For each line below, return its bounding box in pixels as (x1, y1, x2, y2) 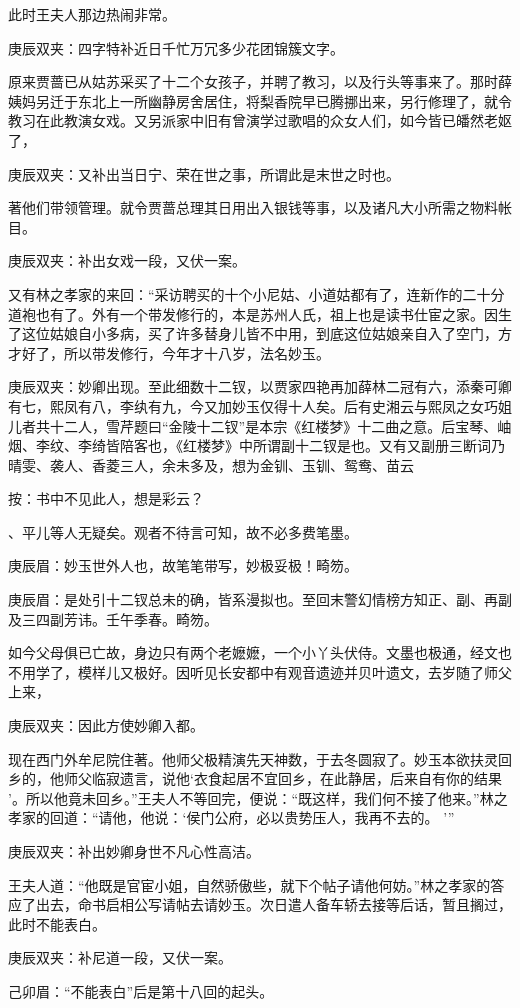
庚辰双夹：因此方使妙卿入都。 (8, 715, 204, 736)
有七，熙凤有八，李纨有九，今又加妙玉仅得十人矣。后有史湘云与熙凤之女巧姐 (8, 395, 512, 416)
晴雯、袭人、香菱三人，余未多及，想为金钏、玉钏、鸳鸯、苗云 (8, 454, 414, 475)
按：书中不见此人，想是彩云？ (8, 488, 204, 509)
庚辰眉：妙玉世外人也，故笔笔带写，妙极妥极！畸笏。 (8, 555, 358, 576)
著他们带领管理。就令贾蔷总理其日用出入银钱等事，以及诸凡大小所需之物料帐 (8, 197, 512, 218)
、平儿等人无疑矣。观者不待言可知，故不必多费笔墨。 (8, 521, 358, 542)
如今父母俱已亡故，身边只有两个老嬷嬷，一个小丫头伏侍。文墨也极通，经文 (8, 642, 498, 663)
